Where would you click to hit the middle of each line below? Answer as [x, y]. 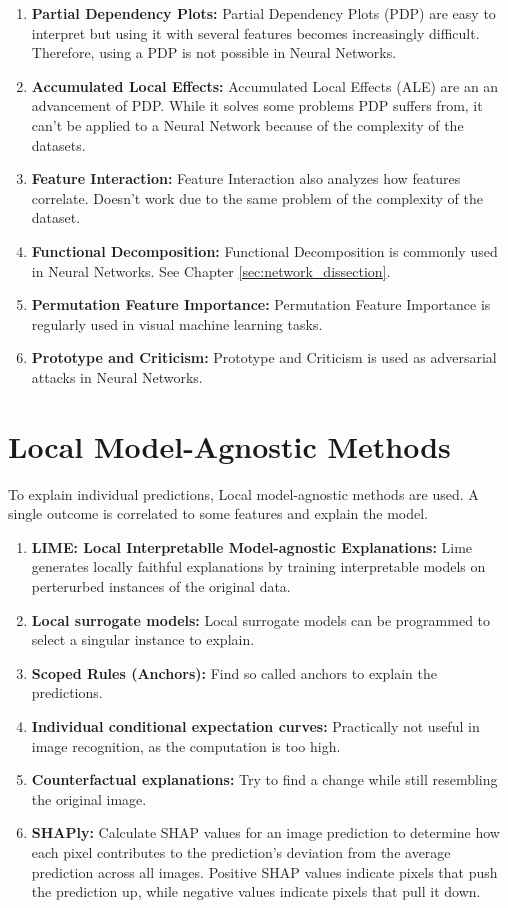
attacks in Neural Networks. [117, 376]
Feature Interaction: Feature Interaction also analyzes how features [246, 178]
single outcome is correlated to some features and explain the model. [218, 513]
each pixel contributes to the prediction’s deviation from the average [241, 851]
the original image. [89, 798]
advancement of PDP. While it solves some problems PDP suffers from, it [257, 105]
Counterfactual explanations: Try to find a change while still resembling [264, 779]
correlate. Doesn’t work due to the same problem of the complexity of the [257, 197]
